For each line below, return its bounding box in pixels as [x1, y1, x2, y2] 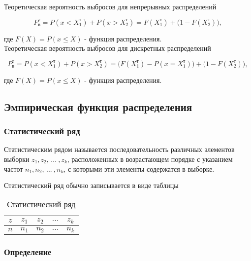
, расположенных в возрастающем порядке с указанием [67, 153, 233, 164]
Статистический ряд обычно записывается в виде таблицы [4, 180, 179, 190]
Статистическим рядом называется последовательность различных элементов [4, 144, 235, 154]
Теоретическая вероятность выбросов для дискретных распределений [4, 43, 211, 53]
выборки [4, 153, 30, 164]
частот [4, 163, 23, 174]
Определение [4, 245, 52, 258]
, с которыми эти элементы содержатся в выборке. [63, 163, 215, 174]
